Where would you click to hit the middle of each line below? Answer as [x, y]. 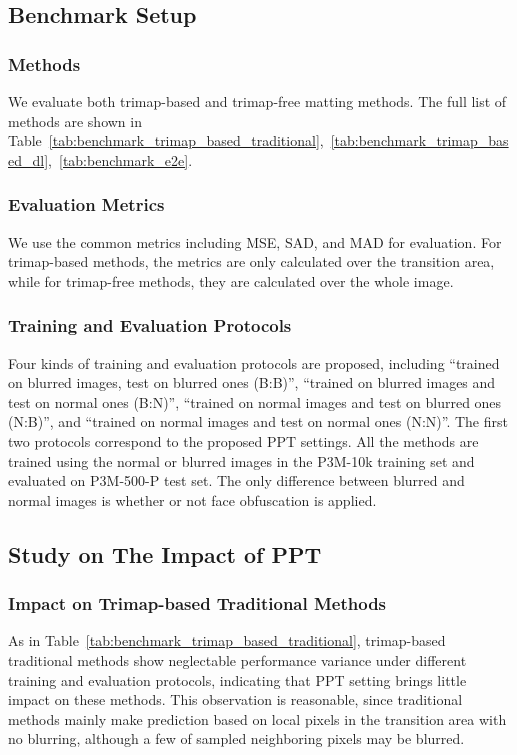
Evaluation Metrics [86, 204]
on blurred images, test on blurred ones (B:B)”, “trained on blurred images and [252, 382]
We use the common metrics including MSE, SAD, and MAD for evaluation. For [255, 241]
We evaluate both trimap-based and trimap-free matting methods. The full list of [257, 101]
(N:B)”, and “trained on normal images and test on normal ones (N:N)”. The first [258, 421]
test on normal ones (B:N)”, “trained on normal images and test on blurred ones [255, 401]
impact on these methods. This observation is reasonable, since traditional [235, 699]
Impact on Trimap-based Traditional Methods [197, 603]
